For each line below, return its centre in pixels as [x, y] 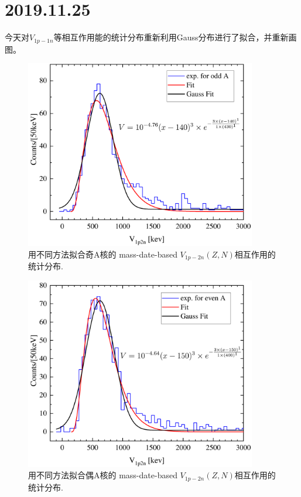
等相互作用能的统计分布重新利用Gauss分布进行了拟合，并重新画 [175, 37]
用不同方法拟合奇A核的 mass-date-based [103, 254]
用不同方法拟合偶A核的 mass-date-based [103, 475]
